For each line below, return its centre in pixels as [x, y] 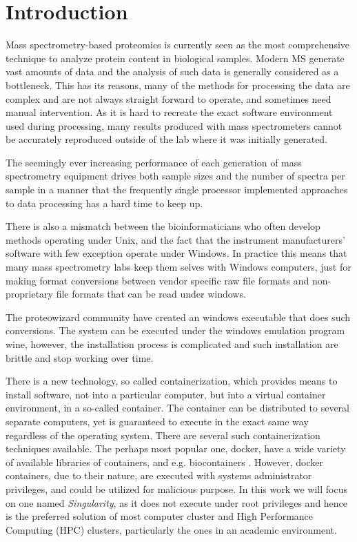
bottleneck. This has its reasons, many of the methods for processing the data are [178, 85]
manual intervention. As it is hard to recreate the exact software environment [169, 112]
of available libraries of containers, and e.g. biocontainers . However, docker [164, 462]
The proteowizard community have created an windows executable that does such [178, 317]
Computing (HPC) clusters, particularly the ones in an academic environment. [171, 529]
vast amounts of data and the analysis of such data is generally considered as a [172, 71]
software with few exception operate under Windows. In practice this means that [176, 253]
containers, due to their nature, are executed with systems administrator [159, 475]
